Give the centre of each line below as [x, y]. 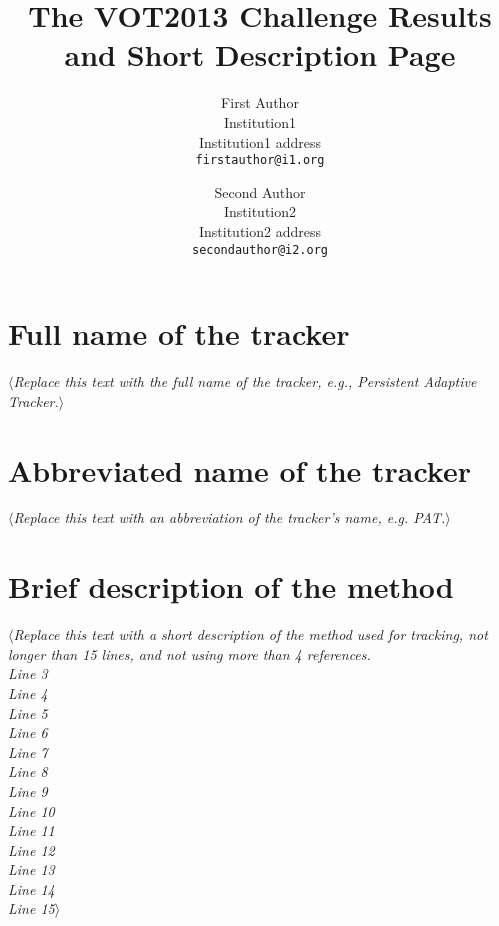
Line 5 [28, 712]
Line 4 [28, 692]
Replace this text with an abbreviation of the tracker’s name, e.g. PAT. [229, 517]
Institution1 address [259, 141]
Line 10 [31, 810]
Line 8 [28, 771]
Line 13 [31, 869]
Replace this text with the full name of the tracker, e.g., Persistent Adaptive [245, 381]
